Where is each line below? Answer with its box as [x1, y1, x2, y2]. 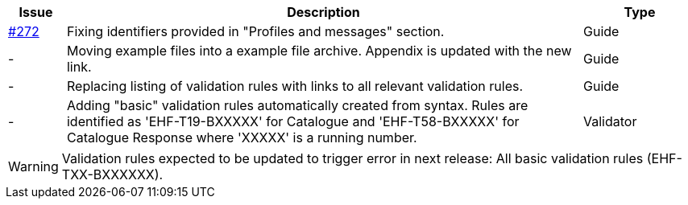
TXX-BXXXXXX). [61, 166, 164, 182]
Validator [582, 113, 637, 129]
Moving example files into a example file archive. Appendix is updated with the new [66, 43, 572, 59]
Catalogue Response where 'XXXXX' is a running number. [66, 129, 417, 146]
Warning [8, 158, 59, 174]
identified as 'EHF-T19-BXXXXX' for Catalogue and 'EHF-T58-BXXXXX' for [66, 113, 520, 129]
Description [287, 4, 360, 20]
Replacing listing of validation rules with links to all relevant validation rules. [66, 78, 524, 94]
